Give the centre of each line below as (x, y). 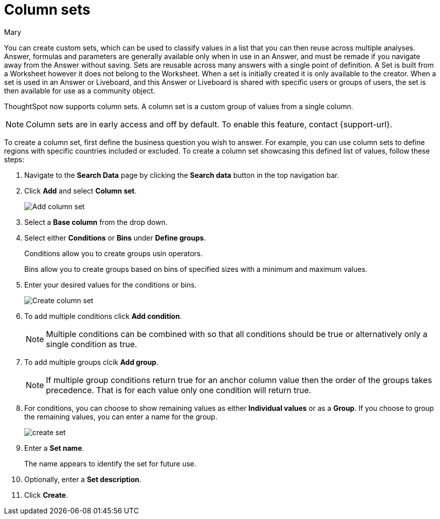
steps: (14, 159)
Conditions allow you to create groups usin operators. (113, 253)
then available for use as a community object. (80, 90)
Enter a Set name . (54, 448)
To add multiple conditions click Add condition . (103, 316)
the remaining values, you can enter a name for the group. (121, 416)
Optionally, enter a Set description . (83, 479)
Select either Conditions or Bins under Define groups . (115, 238)
